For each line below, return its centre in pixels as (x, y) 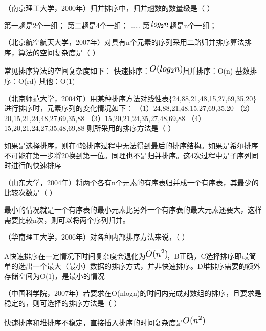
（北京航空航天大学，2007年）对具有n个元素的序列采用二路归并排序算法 (124, 42)
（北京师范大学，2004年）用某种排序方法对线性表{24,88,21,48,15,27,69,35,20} (130, 98)
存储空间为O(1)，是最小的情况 (54, 276)
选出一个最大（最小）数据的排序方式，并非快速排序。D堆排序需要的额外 (139, 266)
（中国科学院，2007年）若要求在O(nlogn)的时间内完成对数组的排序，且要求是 (133, 293)
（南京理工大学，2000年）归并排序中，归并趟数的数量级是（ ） (109, 8)
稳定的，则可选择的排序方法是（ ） (63, 303)
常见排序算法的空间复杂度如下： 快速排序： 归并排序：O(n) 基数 (127, 71)
